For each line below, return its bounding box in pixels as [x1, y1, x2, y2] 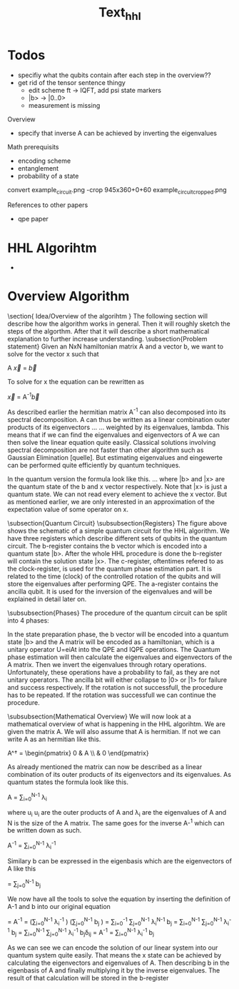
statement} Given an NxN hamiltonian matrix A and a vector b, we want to [7, 342, 223, 351]
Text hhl [98, 4, 141, 23]
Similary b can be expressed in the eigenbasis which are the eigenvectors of [7, 856, 232, 865]
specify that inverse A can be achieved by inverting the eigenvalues [17, 129, 218, 137]
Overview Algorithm [7, 288, 130, 304]
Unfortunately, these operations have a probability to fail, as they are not [7, 668, 220, 676]
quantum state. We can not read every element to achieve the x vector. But [7, 490, 228, 498]
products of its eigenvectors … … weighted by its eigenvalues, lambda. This [7, 423, 230, 431]
